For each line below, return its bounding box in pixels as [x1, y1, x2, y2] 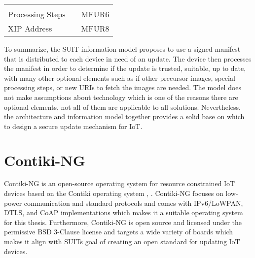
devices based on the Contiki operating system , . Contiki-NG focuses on [4, 188, 223, 198]
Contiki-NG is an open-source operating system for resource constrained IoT [4, 178, 235, 189]
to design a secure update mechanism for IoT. [4, 121, 143, 131]
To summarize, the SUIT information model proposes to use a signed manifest [4, 44, 241, 54]
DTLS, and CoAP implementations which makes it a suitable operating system [4, 207, 243, 218]
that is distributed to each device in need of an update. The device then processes [4, 53, 252, 64]
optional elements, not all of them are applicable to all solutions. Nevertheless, [4, 101, 241, 112]
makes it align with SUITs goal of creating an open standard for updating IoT [4, 236, 240, 247]
